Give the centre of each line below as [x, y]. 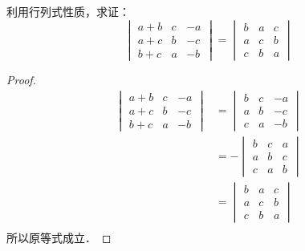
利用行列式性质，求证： [68, 11]
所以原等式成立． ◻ [59, 237]
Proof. [21, 79]
